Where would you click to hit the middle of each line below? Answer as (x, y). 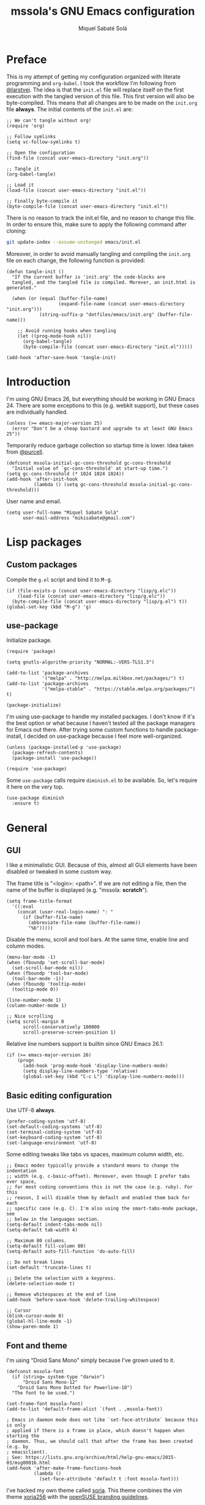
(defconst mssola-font (35, 1371)
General (27, 828)
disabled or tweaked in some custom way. (59, 872)
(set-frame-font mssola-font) (45, 1404)
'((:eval (23, 907)
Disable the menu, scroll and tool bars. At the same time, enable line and (97, 940)
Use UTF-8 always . (31, 1110)
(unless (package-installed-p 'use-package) (64, 748)
